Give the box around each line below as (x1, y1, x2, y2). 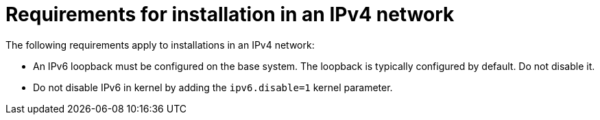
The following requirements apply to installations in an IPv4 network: (5, 38, 315, 51)
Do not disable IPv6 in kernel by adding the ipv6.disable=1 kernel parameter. (33, 81, 393, 93)
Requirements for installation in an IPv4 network (5, 3, 455, 26)
